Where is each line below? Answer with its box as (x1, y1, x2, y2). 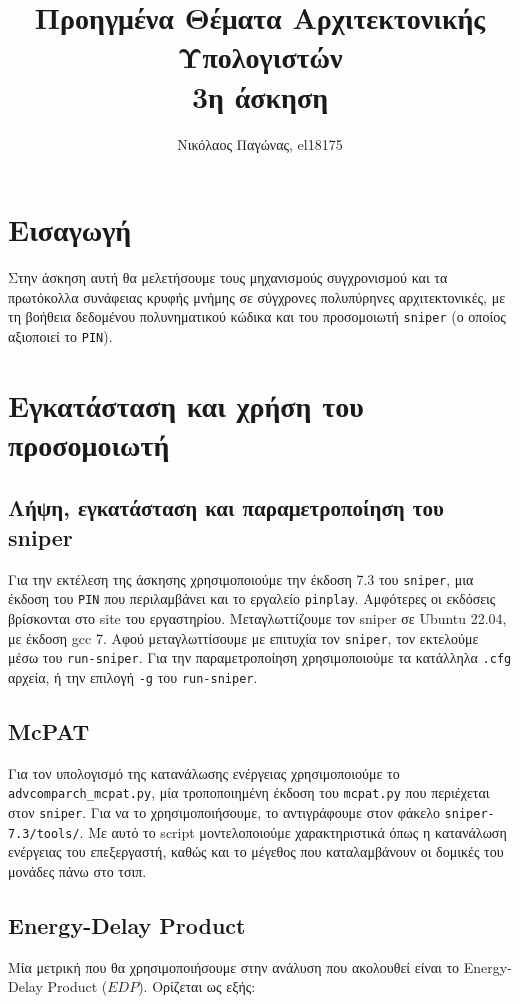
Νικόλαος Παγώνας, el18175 (177, 133, 343, 154)
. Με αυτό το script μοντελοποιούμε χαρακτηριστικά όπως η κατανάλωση (79, 821, 507, 842)
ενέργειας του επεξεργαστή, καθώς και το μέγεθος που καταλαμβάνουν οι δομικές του (8, 841, 504, 862)
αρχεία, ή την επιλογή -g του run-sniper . (8, 666, 258, 687)
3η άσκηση (191, 75, 329, 116)
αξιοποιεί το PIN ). (8, 325, 113, 346)
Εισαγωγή (8, 209, 132, 250)
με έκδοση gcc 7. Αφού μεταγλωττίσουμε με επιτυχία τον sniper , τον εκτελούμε (8, 627, 479, 648)
